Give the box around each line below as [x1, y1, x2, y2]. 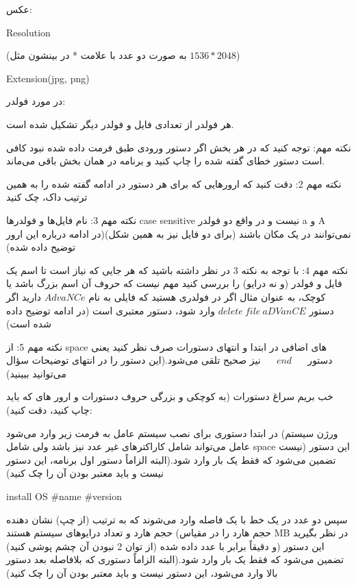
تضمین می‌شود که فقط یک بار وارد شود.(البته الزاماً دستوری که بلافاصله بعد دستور [6, 552, 344, 567]
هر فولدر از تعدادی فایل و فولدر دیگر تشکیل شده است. [6, 116, 234, 131]
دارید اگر [6, 289, 42, 303]
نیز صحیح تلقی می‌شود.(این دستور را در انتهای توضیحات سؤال [6, 353, 261, 367]
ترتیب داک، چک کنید [6, 190, 88, 204]
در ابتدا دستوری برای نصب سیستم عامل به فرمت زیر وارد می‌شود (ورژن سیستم [6, 425, 338, 440]
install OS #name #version [6, 489, 122, 503]
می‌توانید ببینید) [6, 366, 66, 380]
